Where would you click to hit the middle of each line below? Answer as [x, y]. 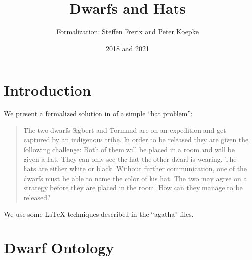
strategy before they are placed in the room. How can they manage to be [133, 188]
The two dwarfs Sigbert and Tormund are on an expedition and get [125, 130]
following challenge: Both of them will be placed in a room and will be [129, 149]
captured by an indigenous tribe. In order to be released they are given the [136, 140]
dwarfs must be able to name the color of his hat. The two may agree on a [135, 178]
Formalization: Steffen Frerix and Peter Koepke [127, 32]
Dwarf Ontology [59, 247]
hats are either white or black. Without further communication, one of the [135, 169]
